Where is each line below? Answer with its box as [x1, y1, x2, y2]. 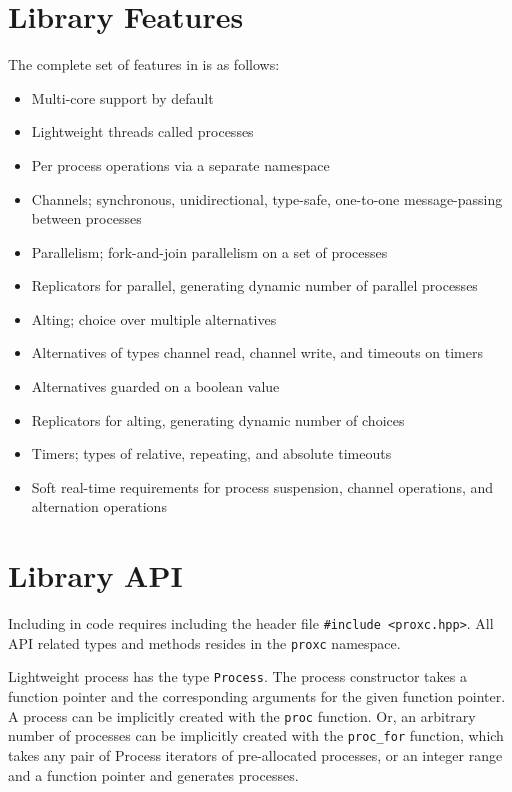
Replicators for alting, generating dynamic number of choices [31, 409, 405, 430]
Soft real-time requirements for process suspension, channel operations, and [31, 476, 494, 497]
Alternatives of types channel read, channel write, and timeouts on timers [31, 342, 483, 363]
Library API [8, 555, 183, 596]
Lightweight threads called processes [31, 121, 254, 142]
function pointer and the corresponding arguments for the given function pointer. [8, 686, 506, 707]
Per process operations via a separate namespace [31, 154, 330, 175]
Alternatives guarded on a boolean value [31, 376, 280, 397]
